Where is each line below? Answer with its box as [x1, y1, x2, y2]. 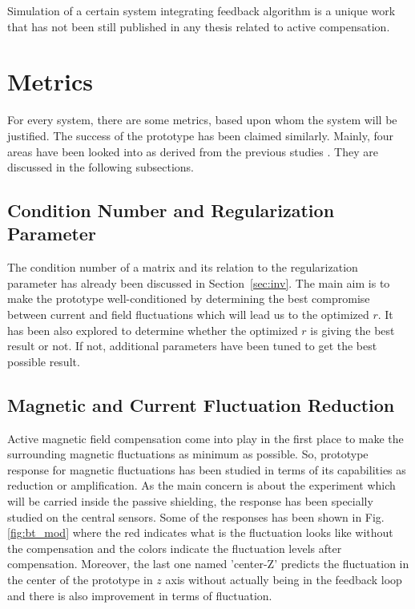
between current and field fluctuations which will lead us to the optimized [7, 306, 369, 323]
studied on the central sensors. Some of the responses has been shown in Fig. [7, 508, 385, 525]
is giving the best [310, 321, 395, 338]
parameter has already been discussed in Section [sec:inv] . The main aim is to [7, 274, 390, 291]
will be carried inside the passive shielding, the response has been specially [7, 493, 373, 510]
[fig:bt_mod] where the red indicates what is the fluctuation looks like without [7, 524, 393, 541]
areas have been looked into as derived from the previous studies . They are [7, 143, 378, 159]
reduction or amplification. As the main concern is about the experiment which [7, 477, 396, 494]
